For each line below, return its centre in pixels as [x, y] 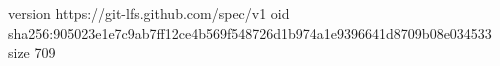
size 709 [32, 52]
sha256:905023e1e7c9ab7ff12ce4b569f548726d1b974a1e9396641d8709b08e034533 [250, 32]
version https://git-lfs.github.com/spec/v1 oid [149, 13]
